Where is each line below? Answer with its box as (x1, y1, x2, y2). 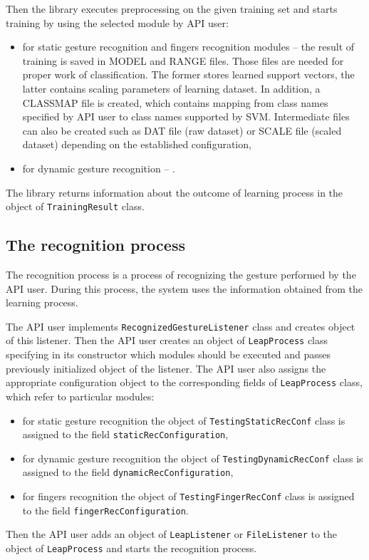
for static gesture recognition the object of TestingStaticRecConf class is (22, 413, 345, 427)
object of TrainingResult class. (6, 199, 145, 214)
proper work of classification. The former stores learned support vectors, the (22, 67, 355, 82)
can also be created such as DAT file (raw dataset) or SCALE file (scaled (22, 123, 342, 138)
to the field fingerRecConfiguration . (22, 502, 189, 517)
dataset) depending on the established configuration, (22, 137, 251, 152)
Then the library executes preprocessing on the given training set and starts (6, 1, 338, 16)
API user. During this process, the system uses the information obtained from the (6, 281, 363, 296)
